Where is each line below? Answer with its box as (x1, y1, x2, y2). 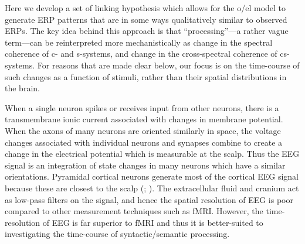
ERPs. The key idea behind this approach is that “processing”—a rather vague (5, 25, 289, 37)
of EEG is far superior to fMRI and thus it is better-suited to (42, 216, 263, 228)
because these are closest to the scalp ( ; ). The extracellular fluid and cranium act (5, 181, 299, 194)
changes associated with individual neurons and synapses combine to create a (5, 136, 283, 148)
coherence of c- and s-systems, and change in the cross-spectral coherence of (5, 47, 277, 60)
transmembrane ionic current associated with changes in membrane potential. (5, 113, 283, 125)
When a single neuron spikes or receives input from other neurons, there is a (5, 101, 279, 114)
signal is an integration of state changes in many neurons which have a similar (5, 159, 286, 171)
